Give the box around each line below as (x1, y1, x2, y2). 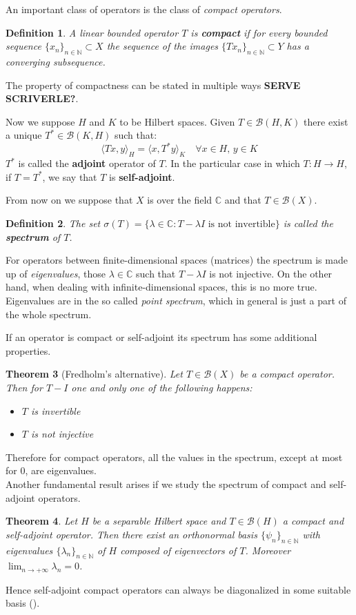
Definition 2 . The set (6, 216, 101, 231)
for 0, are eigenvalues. (6, 463, 97, 478)
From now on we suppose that (6, 193, 133, 207)
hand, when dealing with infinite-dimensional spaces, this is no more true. (6, 280, 317, 294)
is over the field (147, 193, 212, 207)
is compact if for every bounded (190, 25, 328, 39)
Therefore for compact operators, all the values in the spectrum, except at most (6, 449, 343, 464)
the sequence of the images (106, 39, 219, 53)
